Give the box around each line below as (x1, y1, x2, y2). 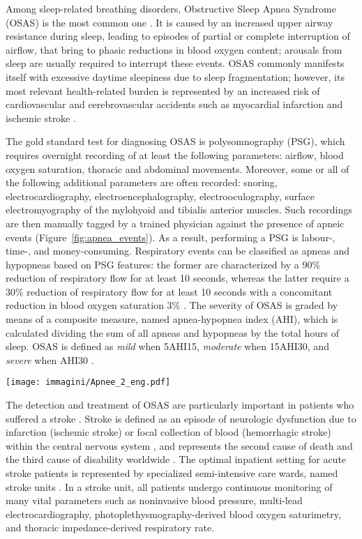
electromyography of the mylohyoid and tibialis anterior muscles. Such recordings (6, 202, 352, 217)
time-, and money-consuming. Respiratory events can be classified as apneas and (6, 243, 350, 258)
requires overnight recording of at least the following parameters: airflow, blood (6, 147, 344, 162)
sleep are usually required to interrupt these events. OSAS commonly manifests (6, 56, 345, 70)
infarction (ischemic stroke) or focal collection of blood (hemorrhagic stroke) (6, 425, 331, 439)
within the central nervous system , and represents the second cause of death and (6, 438, 353, 453)
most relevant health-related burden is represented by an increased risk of (6, 83, 320, 98)
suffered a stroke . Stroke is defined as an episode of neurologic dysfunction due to (6, 411, 356, 425)
